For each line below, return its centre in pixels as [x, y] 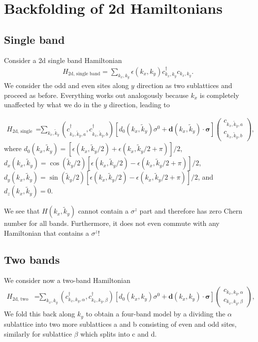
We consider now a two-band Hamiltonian [67, 280]
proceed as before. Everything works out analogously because [96, 95]
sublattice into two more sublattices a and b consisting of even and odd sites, [120, 324]
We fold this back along [40, 314]
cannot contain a [103, 211]
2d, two [20, 299]
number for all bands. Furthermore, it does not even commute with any [112, 223]
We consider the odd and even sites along [66, 85]
